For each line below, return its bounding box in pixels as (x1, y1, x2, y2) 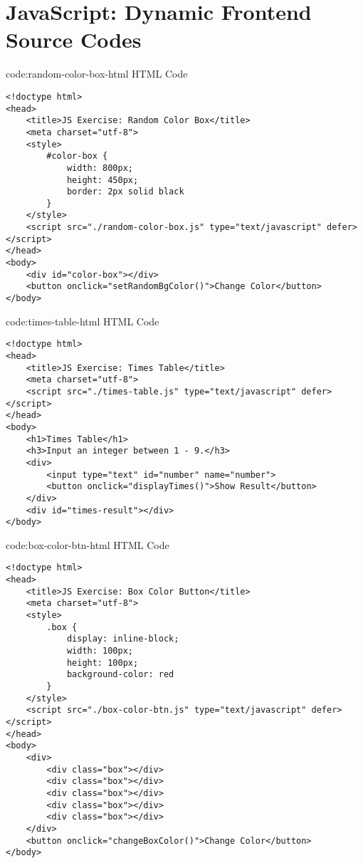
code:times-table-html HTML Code (6, 313, 159, 328)
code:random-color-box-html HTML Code (6, 66, 188, 81)
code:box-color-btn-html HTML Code (6, 537, 169, 552)
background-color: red (66, 669, 174, 680)
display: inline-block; (66, 634, 179, 644)
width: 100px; (66, 646, 133, 656)
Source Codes (6, 25, 142, 54)
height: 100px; (66, 657, 139, 668)
